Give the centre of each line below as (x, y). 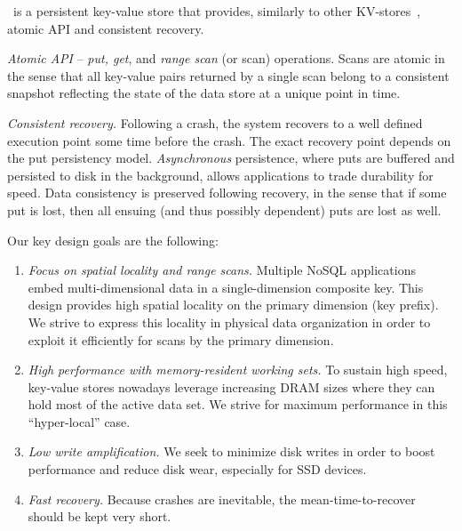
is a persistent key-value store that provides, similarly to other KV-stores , (217, 11)
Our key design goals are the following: (113, 240)
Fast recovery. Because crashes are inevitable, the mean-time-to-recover (222, 499)
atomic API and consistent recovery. (106, 28)
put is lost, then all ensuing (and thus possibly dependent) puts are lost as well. (224, 209)
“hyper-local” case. (79, 421)
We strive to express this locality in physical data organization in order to (229, 322)
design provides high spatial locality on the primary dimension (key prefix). (233, 305)
